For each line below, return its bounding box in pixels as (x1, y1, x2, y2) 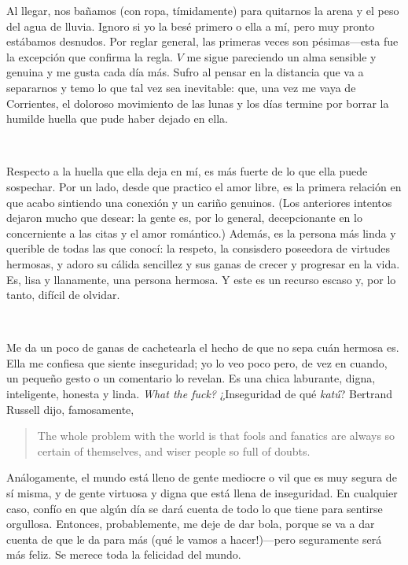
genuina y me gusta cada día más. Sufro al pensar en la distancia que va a (6, 64, 364, 80)
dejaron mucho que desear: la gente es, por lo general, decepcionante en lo (6, 209, 362, 226)
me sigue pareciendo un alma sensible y (186, 48, 377, 65)
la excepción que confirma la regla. (6, 48, 174, 65)
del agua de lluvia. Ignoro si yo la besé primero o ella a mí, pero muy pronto (6, 17, 375, 34)
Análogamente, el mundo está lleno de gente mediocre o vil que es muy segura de (6, 469, 397, 486)
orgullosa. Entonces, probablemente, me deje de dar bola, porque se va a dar (6, 515, 375, 532)
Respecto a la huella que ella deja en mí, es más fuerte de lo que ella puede (6, 163, 368, 179)
